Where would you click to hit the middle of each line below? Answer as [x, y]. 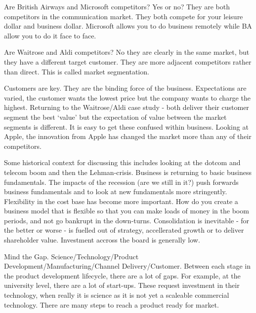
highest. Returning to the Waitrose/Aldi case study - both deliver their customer [127, 107]
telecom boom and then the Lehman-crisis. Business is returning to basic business [128, 172]
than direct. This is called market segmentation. [77, 71]
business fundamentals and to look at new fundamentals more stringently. [116, 191]
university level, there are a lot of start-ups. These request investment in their [122, 285]
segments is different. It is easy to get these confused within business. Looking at [126, 126]
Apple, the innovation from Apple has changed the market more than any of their [128, 136]
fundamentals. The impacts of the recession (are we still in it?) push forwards [121, 182]
